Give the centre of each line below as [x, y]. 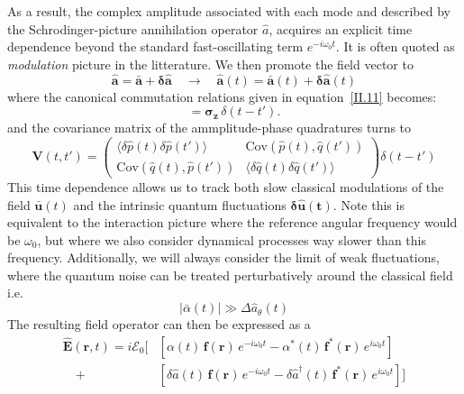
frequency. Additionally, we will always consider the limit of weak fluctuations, [223, 257]
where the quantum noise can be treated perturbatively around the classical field [230, 275]
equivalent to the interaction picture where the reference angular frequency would [232, 222]
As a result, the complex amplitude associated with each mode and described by [229, 11]
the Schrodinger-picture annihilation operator [133, 28]
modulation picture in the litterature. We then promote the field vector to [210, 64]
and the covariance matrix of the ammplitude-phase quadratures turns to [209, 128]
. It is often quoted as [395, 46]
